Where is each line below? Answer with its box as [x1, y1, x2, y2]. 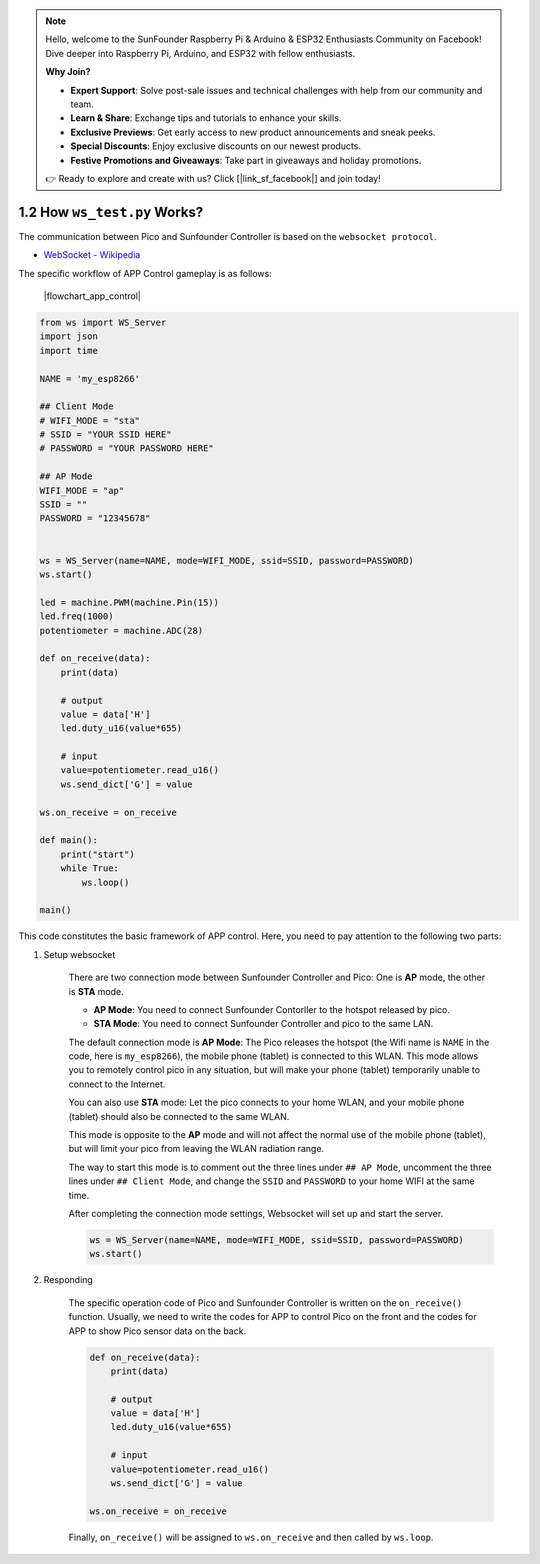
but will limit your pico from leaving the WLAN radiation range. [68, 1143, 325, 1155]
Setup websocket [43, 948, 116, 960]
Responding [43, 1274, 94, 1286]
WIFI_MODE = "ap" [39, 485, 125, 496]
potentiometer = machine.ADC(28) [39, 625, 204, 636]
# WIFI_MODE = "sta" [39, 415, 140, 426]
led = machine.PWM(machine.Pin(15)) [39, 596, 220, 608]
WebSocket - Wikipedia [43, 249, 141, 261]
